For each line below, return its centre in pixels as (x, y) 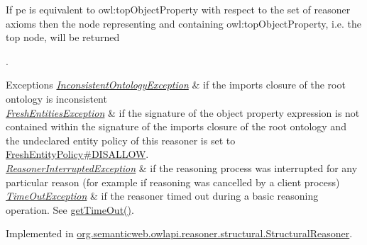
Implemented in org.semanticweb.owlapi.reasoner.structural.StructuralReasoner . (179, 233)
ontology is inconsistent (56, 98)
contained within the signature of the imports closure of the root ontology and (176, 126)
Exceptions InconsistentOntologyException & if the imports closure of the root (176, 85)
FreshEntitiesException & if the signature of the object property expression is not (183, 112)
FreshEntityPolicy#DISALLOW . (77, 154)
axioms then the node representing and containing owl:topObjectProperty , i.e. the (184, 23)
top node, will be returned (63, 37)
